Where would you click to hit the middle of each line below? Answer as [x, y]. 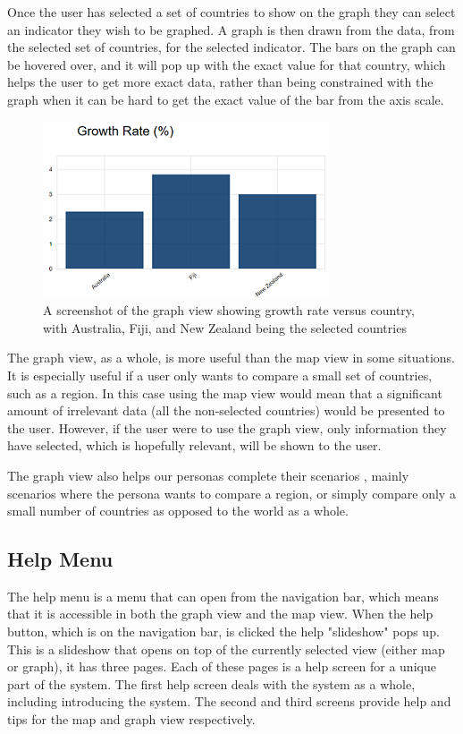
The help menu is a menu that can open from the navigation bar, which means [223, 596]
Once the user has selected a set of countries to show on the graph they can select [231, 12]
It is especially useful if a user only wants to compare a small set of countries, [220, 375]
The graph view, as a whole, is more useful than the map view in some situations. [231, 358]
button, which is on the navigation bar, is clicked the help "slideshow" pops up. [223, 632]
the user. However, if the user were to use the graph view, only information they [227, 427]
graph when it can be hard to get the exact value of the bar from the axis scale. [226, 99]
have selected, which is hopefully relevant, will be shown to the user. [194, 445]
